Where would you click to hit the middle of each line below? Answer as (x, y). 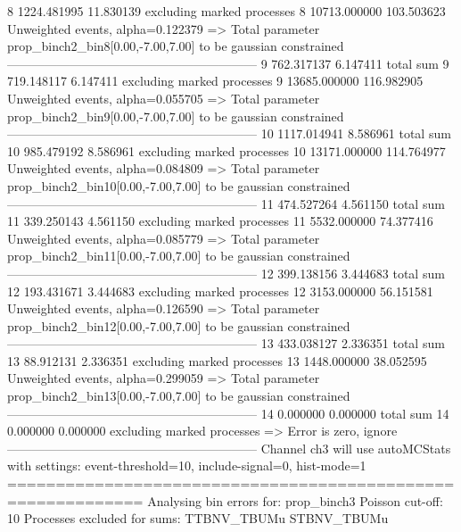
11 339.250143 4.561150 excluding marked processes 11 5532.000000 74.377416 (220, 221)
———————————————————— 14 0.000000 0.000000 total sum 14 (228, 413)
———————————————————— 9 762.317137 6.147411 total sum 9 (228, 63)
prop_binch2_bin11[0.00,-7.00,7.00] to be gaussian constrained (179, 256)
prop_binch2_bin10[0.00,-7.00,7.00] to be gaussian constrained (179, 185)
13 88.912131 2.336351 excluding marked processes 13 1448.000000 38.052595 (217, 360)
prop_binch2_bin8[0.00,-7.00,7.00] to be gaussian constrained (176, 46)
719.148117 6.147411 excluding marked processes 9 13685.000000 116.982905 (215, 81)
